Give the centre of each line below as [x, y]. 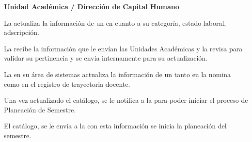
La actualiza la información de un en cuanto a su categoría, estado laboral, [115, 23]
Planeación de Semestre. [40, 109]
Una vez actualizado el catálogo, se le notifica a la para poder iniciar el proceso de [126, 100]
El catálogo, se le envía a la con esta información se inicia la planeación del [115, 126]
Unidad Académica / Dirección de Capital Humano [92, 6]
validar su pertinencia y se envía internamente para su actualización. [106, 58]
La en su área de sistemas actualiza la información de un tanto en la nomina [117, 74]
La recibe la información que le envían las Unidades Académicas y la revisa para [123, 48]
